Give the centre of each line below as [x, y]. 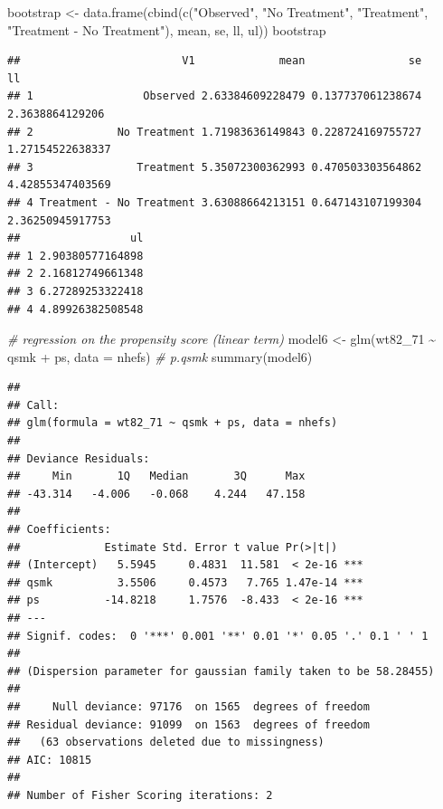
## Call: [33, 405]
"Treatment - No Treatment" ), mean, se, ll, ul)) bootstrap [167, 29]
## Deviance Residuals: [79, 458]
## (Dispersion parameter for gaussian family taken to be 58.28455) [221, 671]
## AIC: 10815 [50, 760]
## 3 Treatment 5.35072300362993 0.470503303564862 [215, 167]
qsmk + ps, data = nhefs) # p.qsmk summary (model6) [160, 356]
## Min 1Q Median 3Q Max [156, 476]
